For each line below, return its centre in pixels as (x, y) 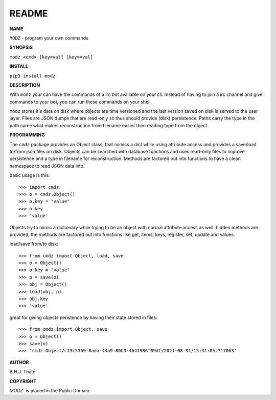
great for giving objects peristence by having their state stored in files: (84, 317)
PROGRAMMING (27, 135)
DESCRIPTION (25, 85)
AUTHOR (19, 362)
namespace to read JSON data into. (47, 166)
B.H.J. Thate (22, 372)
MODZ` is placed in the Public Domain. (50, 390)
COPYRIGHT (23, 381)
